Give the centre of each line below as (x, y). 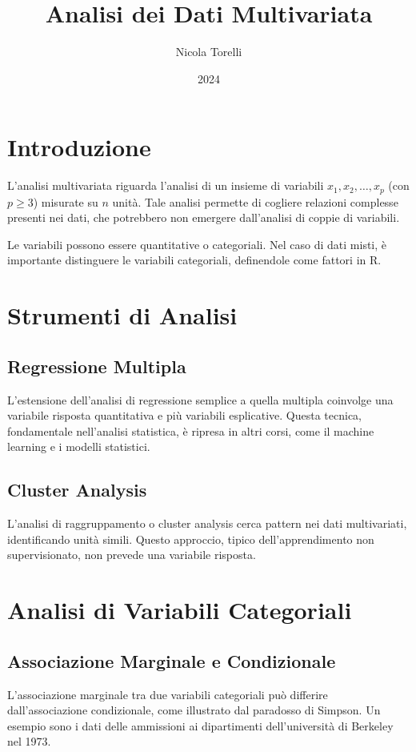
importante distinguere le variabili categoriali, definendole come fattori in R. (194, 260)
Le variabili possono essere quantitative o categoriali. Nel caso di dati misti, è (197, 244)
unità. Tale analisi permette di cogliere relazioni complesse (255, 201)
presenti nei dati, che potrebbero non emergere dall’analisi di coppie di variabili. (204, 217)
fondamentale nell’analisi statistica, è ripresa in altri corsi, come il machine (191, 430)
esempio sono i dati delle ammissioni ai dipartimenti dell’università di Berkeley (200, 725)
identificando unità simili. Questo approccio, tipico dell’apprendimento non (191, 539)
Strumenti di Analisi (122, 315)
